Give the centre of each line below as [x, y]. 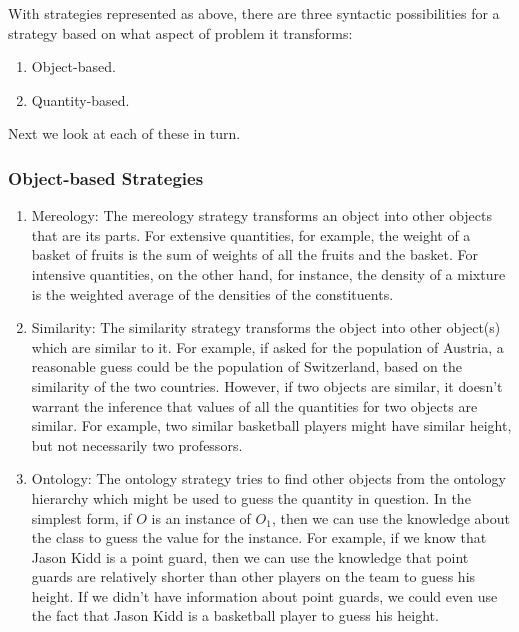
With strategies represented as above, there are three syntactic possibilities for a [254, 13]
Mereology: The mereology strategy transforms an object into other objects [261, 215]
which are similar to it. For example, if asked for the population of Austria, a [267, 346]
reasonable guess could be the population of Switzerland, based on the [246, 366]
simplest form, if [81, 517]
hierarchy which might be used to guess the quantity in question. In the [251, 497]
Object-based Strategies [106, 177]
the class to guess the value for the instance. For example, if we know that [259, 537]
